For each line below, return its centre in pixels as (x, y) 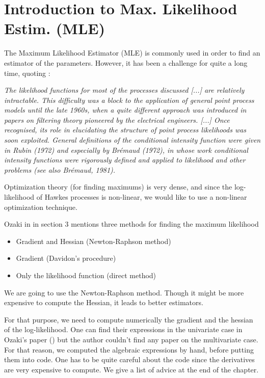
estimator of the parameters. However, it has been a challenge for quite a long (126, 62)
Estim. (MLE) (55, 28)
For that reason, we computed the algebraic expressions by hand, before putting (129, 349)
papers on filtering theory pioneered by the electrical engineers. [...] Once (117, 119)
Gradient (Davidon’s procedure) (66, 258)
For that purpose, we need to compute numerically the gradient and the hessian (129, 319)
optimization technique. (41, 207)
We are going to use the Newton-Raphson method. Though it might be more (124, 292)
